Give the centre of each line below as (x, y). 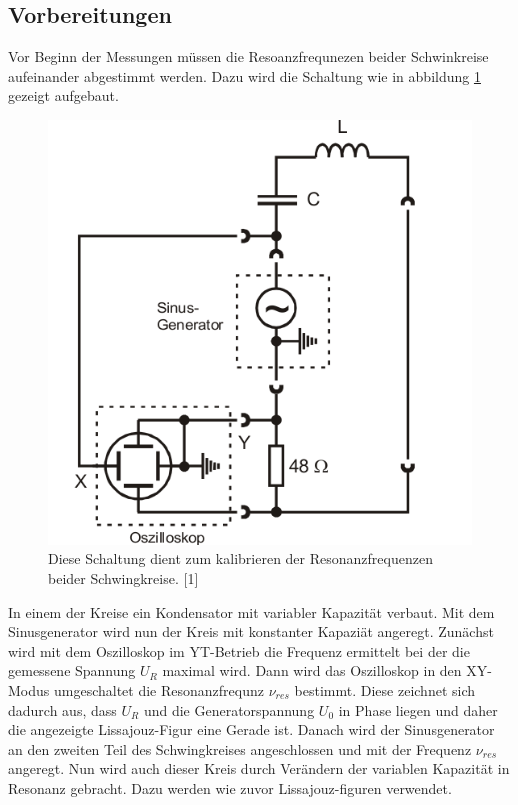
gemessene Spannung (72, 670)
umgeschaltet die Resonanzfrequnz (158, 689)
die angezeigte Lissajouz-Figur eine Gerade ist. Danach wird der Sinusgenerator (251, 729)
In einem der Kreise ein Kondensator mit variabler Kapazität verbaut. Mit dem (251, 611)
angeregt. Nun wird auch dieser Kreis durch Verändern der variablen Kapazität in (259, 768)
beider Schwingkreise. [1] (123, 577)
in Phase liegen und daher (418, 709)
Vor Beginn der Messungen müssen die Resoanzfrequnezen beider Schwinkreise (248, 56)
